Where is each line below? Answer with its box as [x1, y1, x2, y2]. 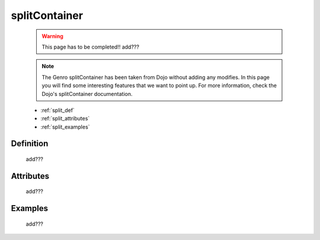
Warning [41, 33, 63, 40]
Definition [11, 139, 49, 149]
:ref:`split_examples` [40, 123, 90, 130]
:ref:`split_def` [40, 107, 75, 114]
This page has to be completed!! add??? [41, 43, 139, 50]
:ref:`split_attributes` [40, 115, 90, 122]
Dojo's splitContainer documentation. [41, 90, 133, 97]
